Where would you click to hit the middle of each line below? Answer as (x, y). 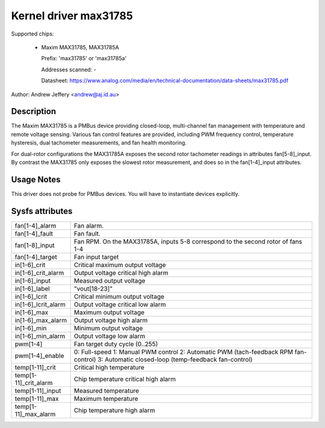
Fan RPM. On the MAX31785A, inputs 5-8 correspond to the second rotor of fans (188, 241)
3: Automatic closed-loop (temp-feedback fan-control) (175, 359)
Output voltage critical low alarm (120, 304)
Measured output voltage (110, 280)
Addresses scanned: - (69, 69)
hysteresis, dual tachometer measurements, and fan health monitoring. (99, 143)
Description (34, 112)
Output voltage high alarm (111, 320)
